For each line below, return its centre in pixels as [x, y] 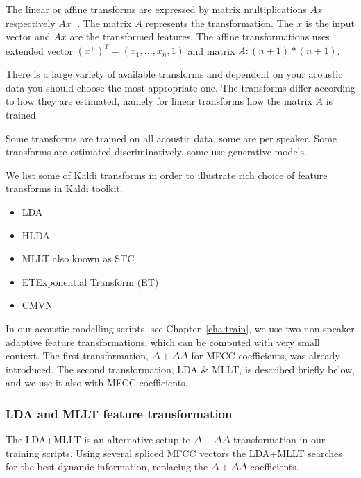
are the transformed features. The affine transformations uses [200, 36]
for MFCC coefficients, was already [266, 356]
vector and [28, 36]
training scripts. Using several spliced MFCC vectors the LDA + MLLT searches [174, 453]
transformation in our [279, 439]
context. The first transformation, [77, 356]
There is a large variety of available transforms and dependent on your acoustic [174, 74]
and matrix [211, 50]
